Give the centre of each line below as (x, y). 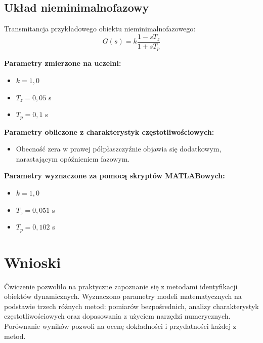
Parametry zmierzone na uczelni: (63, 63)
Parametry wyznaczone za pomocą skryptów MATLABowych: (115, 176)
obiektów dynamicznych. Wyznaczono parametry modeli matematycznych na (123, 296)
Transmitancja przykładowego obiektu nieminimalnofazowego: (100, 29)
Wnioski (33, 262)
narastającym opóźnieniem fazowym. (73, 158)
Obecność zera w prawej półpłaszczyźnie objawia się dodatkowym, (119, 149)
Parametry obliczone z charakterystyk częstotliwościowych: (109, 131)
